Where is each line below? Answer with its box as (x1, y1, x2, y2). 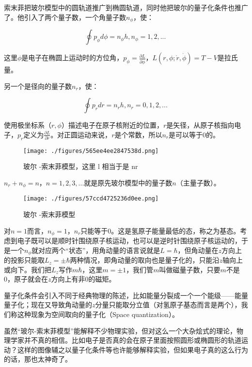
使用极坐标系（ (4, 120, 51, 130)
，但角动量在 (177, 245, 219, 255)
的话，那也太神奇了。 (4, 354, 72, 364)
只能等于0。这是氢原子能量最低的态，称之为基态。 (80, 225, 240, 235)
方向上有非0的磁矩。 (51, 274, 116, 284)
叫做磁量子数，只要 (159, 264, 220, 274)
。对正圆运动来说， (50, 129, 112, 139)
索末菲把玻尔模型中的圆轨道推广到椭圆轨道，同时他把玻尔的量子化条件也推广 (4, 2, 248, 12)
